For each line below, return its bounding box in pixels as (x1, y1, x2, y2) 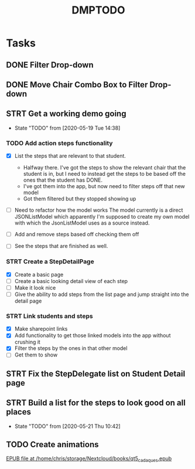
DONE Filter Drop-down (6, 60, 94, 70)
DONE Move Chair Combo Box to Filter (6, 80, 148, 90)
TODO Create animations (6, 440, 99, 450)
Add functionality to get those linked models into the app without (14, 332, 171, 339)
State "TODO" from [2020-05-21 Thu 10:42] (14, 423, 121, 430)
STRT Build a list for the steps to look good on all (6, 398, 186, 408)
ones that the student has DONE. (23, 176, 102, 183)
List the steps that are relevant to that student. (14, 152, 126, 159)
